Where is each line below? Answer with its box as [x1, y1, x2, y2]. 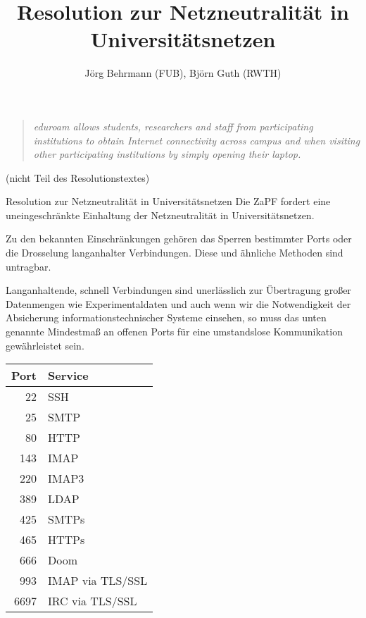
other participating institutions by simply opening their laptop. [33, 147, 301, 161]
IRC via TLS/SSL [48, 593, 137, 610]
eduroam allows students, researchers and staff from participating [33, 118, 313, 133]
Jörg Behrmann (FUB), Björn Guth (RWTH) [84, 66, 282, 80]
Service [48, 367, 89, 384]
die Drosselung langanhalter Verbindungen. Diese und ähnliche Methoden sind [6, 245, 343, 260]
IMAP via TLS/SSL [48, 572, 148, 589]
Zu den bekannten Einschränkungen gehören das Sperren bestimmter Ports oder [6, 231, 352, 246]
